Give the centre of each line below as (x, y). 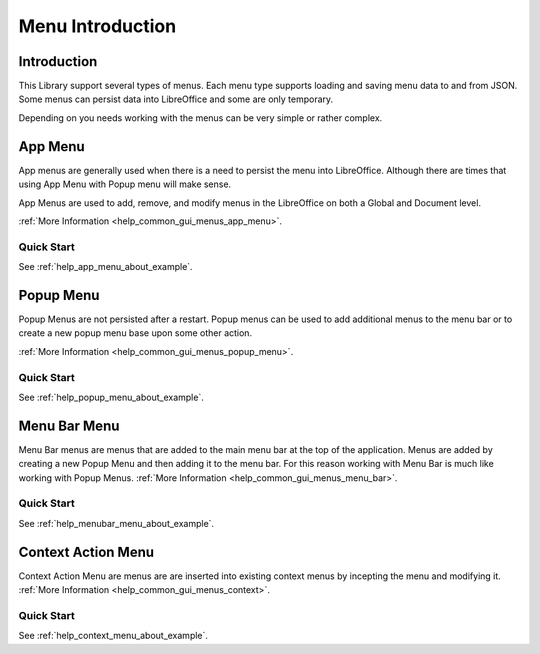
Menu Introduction (97, 26)
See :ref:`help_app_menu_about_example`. (106, 267)
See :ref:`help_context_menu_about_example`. (113, 636)
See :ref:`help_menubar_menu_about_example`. (116, 523)
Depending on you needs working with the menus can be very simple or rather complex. (200, 117)
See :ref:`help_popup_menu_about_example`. (111, 397)
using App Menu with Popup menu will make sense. (125, 184)
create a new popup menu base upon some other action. (135, 333)
